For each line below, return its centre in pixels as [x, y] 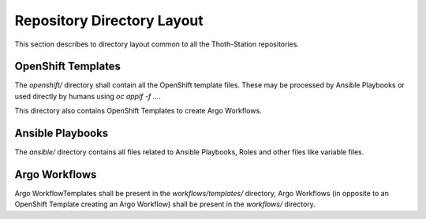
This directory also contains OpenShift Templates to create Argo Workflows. [138, 111]
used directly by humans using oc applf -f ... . [88, 96]
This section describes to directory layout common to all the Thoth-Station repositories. [157, 44]
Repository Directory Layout [109, 20]
